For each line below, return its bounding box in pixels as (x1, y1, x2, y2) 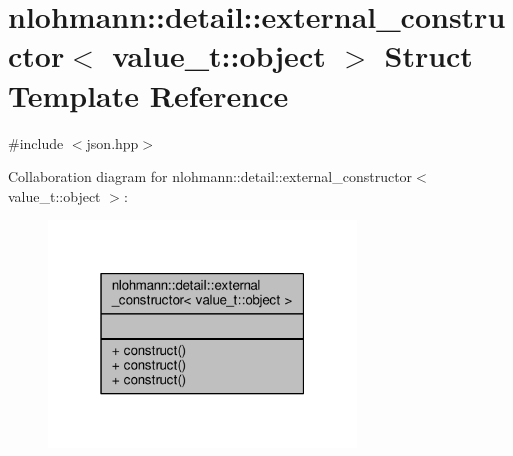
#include (8, 132, 64, 153)
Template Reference (8, 74, 289, 115)
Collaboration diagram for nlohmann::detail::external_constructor (8, 166, 413, 187)
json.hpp (86, 132, 139, 153)
